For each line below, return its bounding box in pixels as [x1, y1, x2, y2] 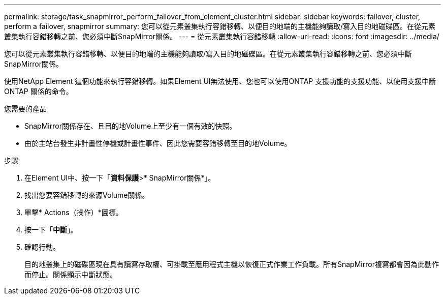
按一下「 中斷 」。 [24, 225, 78, 234]
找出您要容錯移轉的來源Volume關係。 [24, 191, 149, 199]
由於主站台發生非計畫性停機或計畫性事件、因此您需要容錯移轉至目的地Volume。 [24, 139, 292, 147]
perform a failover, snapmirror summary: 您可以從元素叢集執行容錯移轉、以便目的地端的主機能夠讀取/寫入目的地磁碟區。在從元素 [4, 22, 436, 31]
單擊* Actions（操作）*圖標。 [24, 208, 123, 217]
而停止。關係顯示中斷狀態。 [24, 270, 117, 279]
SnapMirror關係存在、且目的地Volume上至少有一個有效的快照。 [24, 122, 237, 130]
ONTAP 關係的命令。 [4, 87, 73, 96]
